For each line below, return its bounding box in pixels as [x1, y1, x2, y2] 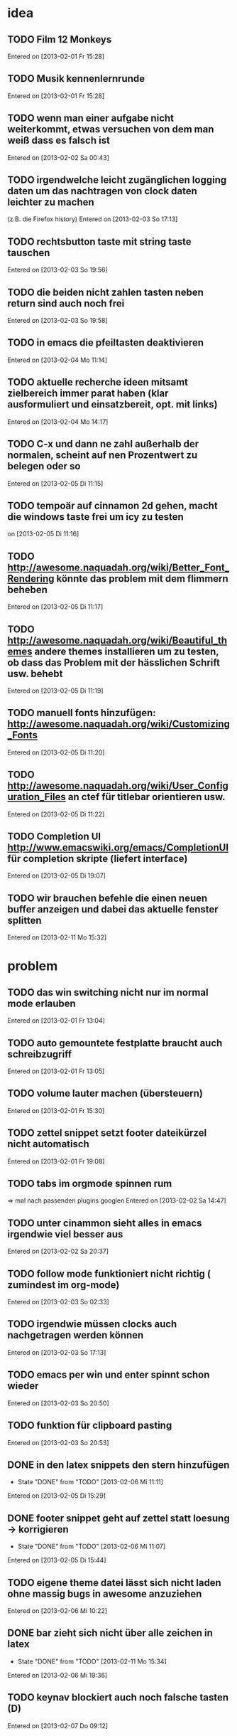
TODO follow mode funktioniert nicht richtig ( [7, 1267, 211, 1279]
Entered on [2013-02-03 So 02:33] [7, 1298, 110, 1306]
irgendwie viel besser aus [7, 1228, 123, 1240]
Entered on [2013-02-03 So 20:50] [7, 1399, 110, 1407]
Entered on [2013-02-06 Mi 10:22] [7, 1606, 108, 1615]
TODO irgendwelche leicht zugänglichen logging [7, 174, 227, 186]
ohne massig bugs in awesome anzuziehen [7, 1587, 202, 1599]
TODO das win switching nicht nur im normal [7, 986, 209, 999]
